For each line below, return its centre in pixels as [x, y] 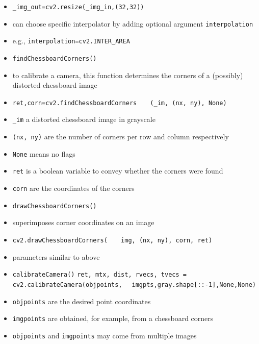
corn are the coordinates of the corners [73, 188]
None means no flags [44, 153]
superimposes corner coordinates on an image [83, 222]
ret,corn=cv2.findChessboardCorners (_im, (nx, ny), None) [120, 103]
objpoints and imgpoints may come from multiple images [105, 335]
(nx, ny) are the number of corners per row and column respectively [121, 137]
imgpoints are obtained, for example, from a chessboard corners [113, 318]
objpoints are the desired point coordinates [82, 301]
